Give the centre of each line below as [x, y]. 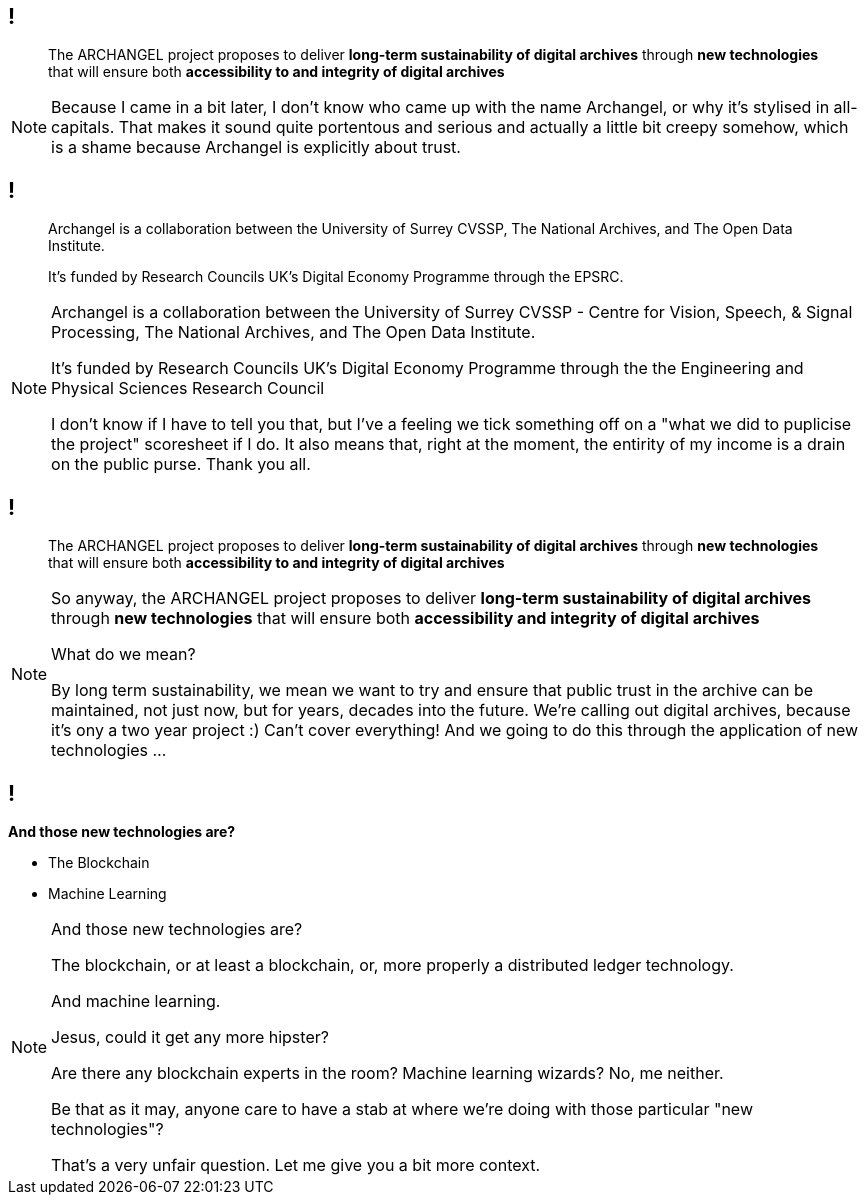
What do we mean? [123, 654]
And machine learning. [136, 1000]
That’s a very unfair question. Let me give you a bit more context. [296, 1164]
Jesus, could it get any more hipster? [190, 1036]
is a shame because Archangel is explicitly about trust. [256, 147]
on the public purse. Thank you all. [181, 464]
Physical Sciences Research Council [188, 388]
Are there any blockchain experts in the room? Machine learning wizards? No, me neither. [387, 1072]
